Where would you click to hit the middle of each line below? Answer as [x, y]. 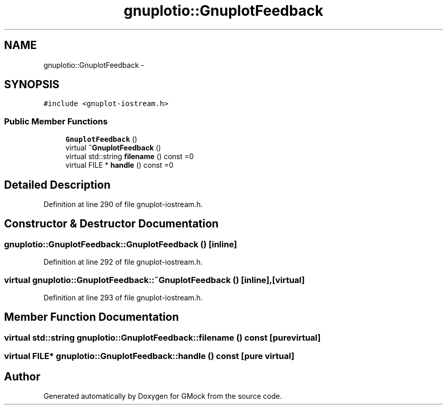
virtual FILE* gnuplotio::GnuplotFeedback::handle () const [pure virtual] [149, 356]
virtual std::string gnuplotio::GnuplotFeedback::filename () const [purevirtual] [163, 337]
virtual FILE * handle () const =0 [119, 165]
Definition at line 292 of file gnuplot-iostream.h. [123, 262]
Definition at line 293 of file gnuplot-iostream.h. [123, 298]
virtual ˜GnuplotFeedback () [113, 148]
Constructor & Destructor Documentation [111, 224]
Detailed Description [57, 185]
